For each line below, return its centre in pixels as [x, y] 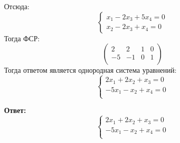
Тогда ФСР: [22, 38]
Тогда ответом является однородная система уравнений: [91, 70]
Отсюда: [17, 6]
